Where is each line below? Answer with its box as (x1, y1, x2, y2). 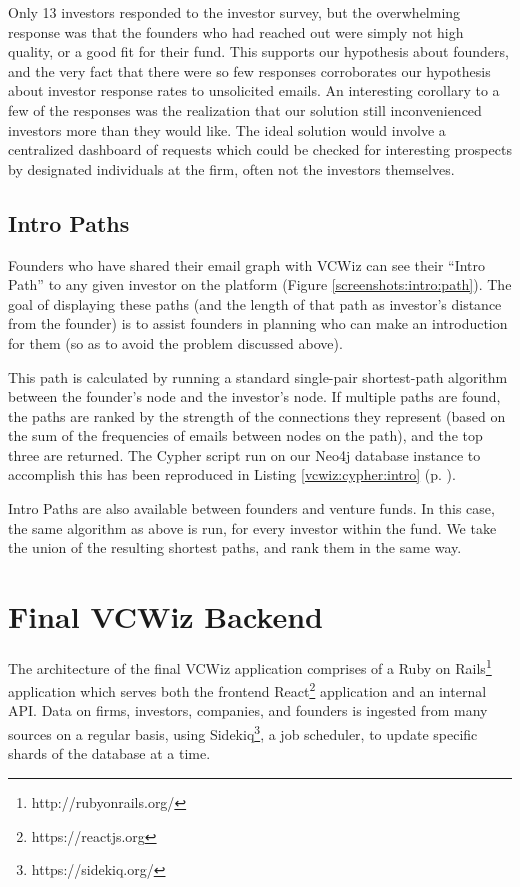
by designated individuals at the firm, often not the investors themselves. (8, 158, 455, 179)
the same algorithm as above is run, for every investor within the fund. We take (8, 517, 497, 538)
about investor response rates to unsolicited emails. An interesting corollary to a (8, 80, 500, 101)
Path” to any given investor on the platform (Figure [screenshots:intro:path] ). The (8, 274, 512, 295)
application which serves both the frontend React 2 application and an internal (8, 678, 487, 701)
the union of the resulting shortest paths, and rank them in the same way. (8, 537, 462, 558)
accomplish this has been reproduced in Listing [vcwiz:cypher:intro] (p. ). (8, 464, 456, 485)
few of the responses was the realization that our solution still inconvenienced (8, 99, 482, 120)
